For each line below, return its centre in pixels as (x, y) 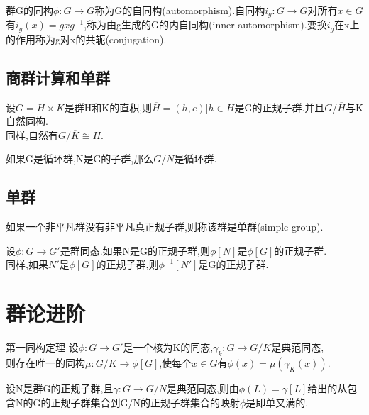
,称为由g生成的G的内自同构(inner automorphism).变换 (205, 24)
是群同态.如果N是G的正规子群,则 (135, 250)
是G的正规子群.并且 (280, 107)
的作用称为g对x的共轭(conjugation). (86, 39)
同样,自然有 (32, 134)
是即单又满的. (277, 402)
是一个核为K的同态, (168, 347)
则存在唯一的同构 (45, 362)
